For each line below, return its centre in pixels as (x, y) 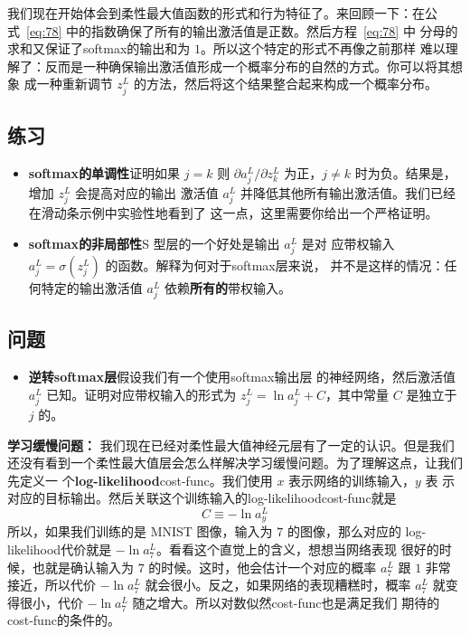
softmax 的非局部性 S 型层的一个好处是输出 (154, 243)
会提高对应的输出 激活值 (147, 192)
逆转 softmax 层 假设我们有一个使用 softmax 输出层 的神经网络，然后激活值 (242, 377)
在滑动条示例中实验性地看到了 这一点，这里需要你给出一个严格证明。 (233, 213)
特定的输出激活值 (92, 287)
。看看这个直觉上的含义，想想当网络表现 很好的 (298, 549)
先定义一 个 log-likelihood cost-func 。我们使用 (140, 480)
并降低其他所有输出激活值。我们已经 (348, 192)
